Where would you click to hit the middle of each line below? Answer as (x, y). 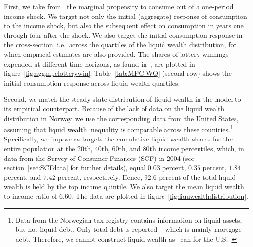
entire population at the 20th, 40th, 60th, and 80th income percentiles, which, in (124, 148)
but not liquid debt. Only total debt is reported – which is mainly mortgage (128, 229)
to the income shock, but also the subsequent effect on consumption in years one (124, 26)
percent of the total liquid (197, 177)
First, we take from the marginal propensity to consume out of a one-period (119, 6)
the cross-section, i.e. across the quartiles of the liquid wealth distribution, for (120, 44)
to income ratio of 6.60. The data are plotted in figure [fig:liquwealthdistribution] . (126, 196)
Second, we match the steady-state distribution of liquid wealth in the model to (123, 99)
